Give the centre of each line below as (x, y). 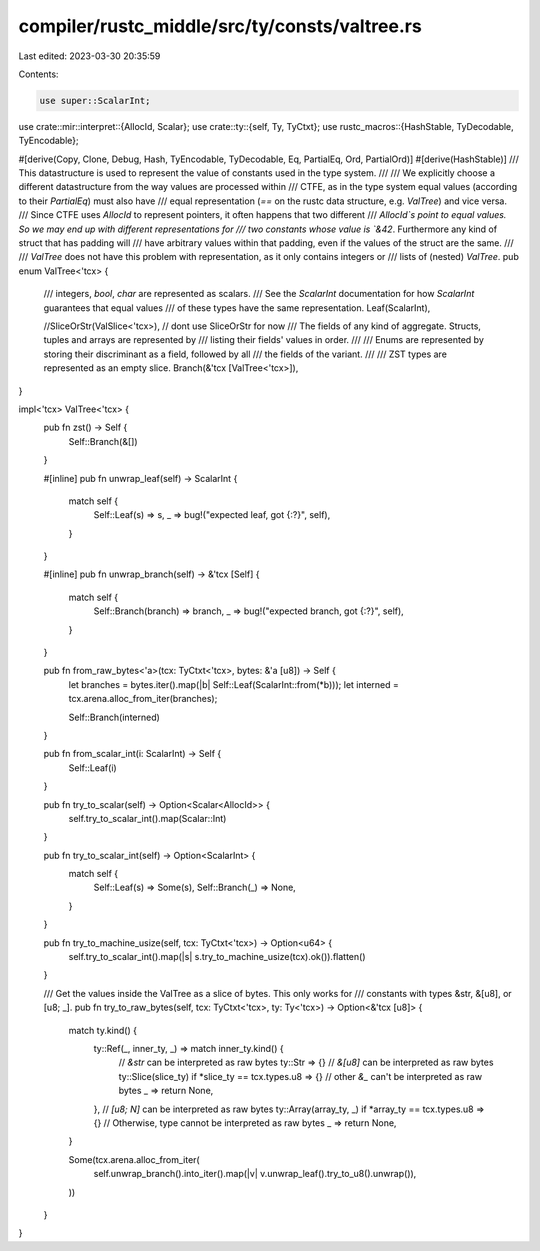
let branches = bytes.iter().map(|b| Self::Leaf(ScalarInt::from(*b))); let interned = (234, 684)
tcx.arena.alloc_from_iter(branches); (143, 699)
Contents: (38, 74)
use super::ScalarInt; (95, 100)
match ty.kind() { (102, 1030)
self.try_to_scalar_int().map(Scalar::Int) (147, 818)
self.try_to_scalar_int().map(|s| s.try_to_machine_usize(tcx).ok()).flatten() (217, 957)
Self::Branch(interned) (114, 717)
